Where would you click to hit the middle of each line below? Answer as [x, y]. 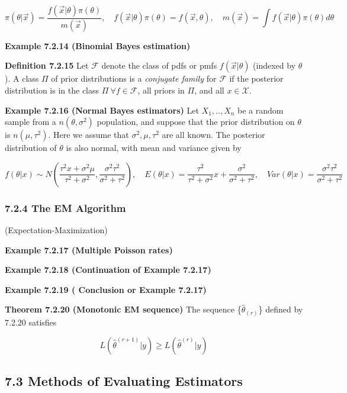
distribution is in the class [52, 90]
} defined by [281, 309]
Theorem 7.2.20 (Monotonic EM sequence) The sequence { [123, 309]
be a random [261, 110]
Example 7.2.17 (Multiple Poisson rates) [89, 249]
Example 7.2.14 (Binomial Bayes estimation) [98, 45]
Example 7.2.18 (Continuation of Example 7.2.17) [108, 270]
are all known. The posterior [213, 135]
